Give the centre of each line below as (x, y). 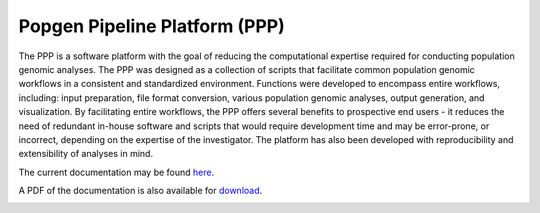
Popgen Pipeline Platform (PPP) (151, 26)
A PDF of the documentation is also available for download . (140, 191)
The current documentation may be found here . (116, 172)
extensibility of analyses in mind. (86, 154)
